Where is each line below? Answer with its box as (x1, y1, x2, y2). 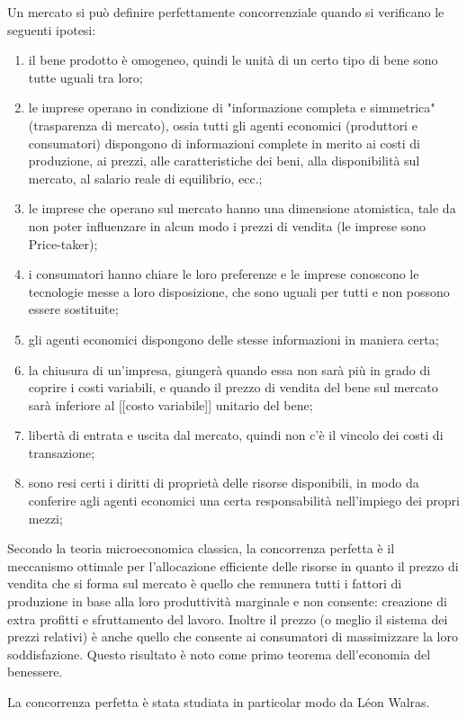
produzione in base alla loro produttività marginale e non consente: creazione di (7, 592, 447, 611)
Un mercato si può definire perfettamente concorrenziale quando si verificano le (7, 3, 445, 21)
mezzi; (28, 508, 63, 527)
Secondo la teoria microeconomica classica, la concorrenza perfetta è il (7, 539, 395, 558)
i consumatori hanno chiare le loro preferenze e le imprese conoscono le (28, 264, 419, 283)
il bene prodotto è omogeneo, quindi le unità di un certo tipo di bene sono (28, 50, 438, 69)
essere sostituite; (28, 300, 119, 318)
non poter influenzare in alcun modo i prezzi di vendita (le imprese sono (28, 216, 427, 235)
